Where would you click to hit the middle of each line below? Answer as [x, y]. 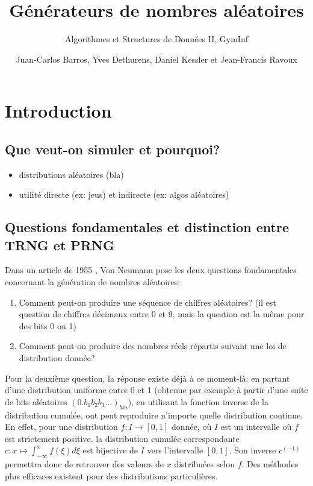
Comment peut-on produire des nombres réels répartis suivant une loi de [153, 346]
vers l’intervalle [175, 450]
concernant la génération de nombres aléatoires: [93, 282]
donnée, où [192, 427]
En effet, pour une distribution [61, 427]
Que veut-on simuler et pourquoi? [113, 149]
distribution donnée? [57, 358]
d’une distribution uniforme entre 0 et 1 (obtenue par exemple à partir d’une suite [156, 390]
